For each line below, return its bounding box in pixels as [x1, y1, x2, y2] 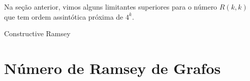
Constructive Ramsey [4, 28, 71, 39]
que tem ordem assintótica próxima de [4, 11, 123, 22]
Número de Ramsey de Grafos [4, 57, 221, 78]
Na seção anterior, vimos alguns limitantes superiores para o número [4, 2, 217, 12]
